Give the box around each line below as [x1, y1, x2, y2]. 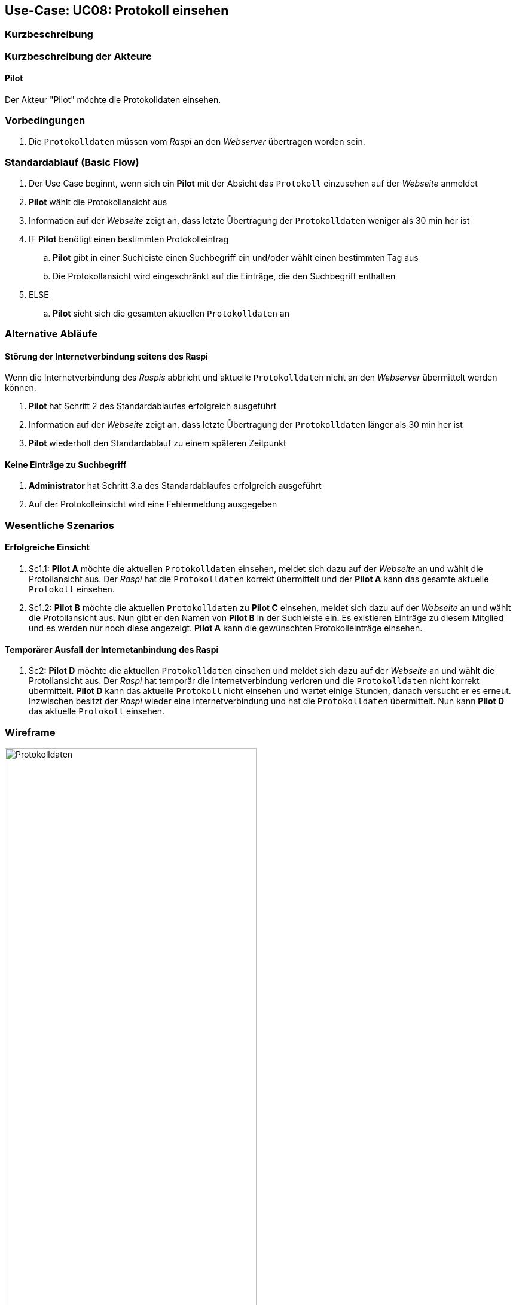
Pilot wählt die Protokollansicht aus [29, 196, 167, 207]
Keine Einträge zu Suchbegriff [5, 459, 127, 470]
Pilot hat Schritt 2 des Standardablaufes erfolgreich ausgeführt [29, 401, 277, 412]
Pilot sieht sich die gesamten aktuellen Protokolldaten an [53, 308, 289, 318]
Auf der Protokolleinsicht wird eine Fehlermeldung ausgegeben [29, 499, 277, 510]
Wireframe [5, 726, 56, 738]
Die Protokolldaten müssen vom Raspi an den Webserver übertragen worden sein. [29, 136, 365, 147]
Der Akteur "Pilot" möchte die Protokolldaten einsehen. [5, 95, 221, 105]
